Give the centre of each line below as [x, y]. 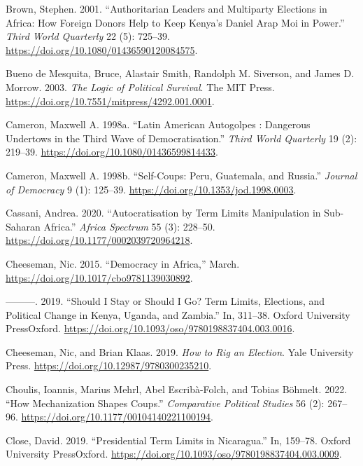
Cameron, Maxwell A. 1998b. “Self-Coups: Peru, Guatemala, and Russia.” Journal [181, 175]
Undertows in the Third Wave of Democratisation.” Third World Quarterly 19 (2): [181, 138]
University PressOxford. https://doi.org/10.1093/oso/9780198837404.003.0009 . [174, 454]
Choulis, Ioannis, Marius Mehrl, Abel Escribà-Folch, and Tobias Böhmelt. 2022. [177, 389]
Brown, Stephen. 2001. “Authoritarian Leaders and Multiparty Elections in [166, 8]
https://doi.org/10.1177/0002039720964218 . [99, 240]
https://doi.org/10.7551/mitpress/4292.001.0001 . [110, 101]
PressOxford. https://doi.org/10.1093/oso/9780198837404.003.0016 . [150, 328]
